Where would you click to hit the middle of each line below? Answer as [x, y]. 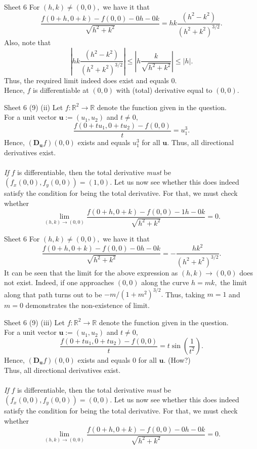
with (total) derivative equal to [164, 90]
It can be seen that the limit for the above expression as [91, 272]
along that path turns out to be [53, 294]
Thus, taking [185, 294]
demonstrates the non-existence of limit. [88, 305]
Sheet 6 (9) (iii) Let [34, 322]
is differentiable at [61, 90]
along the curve [165, 282]
